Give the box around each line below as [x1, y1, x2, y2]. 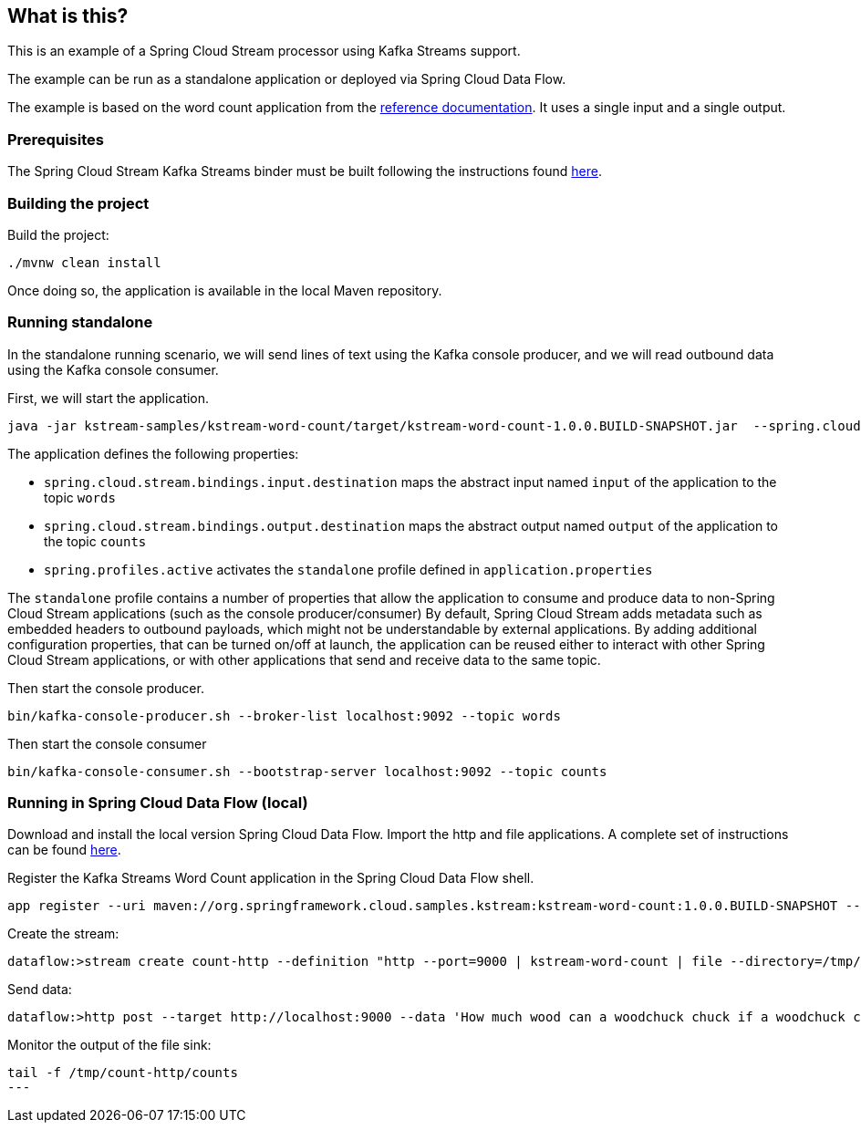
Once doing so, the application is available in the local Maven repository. [7, 282, 442, 298]
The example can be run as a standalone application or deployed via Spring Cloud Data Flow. [7, 71, 566, 88]
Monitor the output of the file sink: [7, 1037, 212, 1053]
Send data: [7, 981, 72, 998]
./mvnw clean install [7, 254, 161, 270]
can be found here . [7, 842, 121, 858]
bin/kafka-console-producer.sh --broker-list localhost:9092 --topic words [7, 708, 561, 723]
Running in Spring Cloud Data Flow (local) [7, 793, 308, 813]
